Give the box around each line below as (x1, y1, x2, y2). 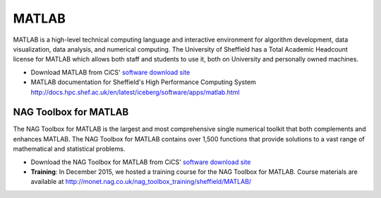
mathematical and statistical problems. (13, 145, 126, 153)
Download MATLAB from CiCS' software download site (30, 68, 190, 76)
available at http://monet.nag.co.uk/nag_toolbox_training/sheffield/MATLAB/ (30, 177, 252, 186)
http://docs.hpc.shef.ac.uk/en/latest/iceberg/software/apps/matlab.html (30, 88, 240, 96)
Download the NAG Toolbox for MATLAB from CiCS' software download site (30, 158, 251, 166)
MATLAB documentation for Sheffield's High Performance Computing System (30, 78, 257, 86)
